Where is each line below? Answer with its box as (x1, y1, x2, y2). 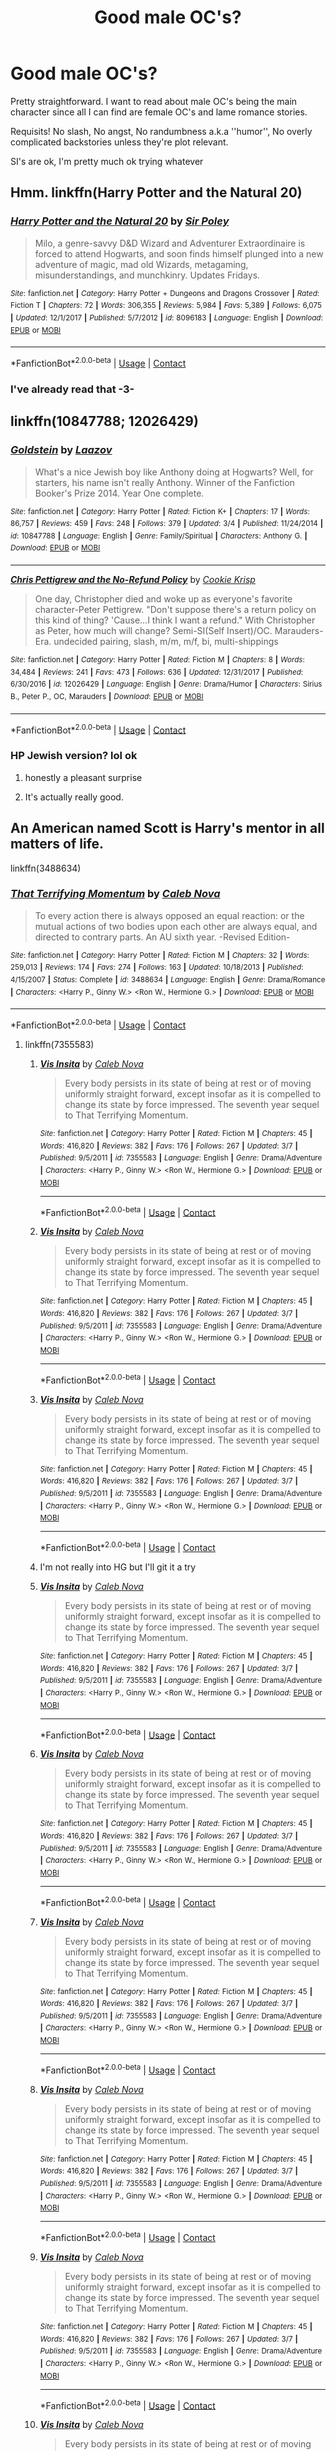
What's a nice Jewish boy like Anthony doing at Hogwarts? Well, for (34, 466, 314, 478)
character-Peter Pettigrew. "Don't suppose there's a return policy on (34, 604, 317, 616)
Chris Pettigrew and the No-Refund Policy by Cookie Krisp (10, 574, 256, 586)
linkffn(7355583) (24, 1039, 95, 1051)
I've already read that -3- (10, 382, 135, 396)
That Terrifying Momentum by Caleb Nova (10, 887, 221, 901)
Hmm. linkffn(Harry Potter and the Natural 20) (10, 184, 303, 201)
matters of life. (10, 836, 105, 853)
